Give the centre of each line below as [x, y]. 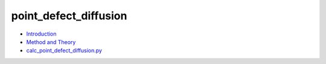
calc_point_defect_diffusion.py [64, 51]
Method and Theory [51, 42]
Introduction [41, 34]
